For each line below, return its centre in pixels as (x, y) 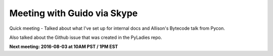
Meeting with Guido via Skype (74, 13)
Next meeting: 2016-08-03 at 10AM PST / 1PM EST (64, 47)
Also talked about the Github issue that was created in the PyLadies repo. (86, 37)
